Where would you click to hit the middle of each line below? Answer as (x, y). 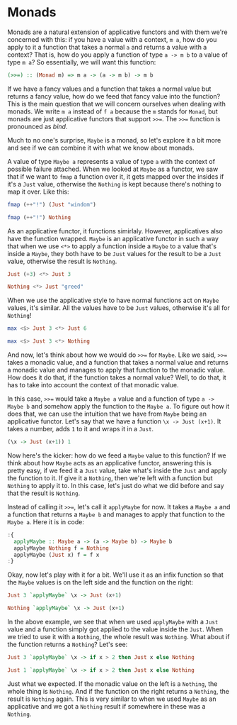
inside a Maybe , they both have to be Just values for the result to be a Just (114, 253)
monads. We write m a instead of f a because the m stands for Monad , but (112, 111)
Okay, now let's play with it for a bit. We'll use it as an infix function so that (116, 575)
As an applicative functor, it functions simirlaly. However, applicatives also (115, 231)
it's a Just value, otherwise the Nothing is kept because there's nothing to (114, 184)
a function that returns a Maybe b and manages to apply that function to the (116, 514)
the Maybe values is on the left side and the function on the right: (100, 582)
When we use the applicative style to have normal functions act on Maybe (113, 300)
